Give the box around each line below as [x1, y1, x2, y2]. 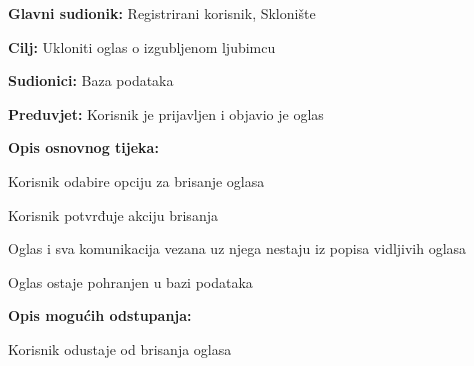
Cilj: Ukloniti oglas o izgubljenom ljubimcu [8, 36, 276, 57]
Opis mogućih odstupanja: [8, 305, 192, 326]
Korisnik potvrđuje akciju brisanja [8, 204, 218, 225]
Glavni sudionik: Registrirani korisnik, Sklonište [8, 3, 316, 23]
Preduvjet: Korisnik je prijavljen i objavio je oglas [8, 103, 324, 124]
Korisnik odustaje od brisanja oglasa [8, 338, 232, 359]
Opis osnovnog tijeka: [8, 137, 159, 158]
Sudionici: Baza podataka [8, 70, 174, 91]
